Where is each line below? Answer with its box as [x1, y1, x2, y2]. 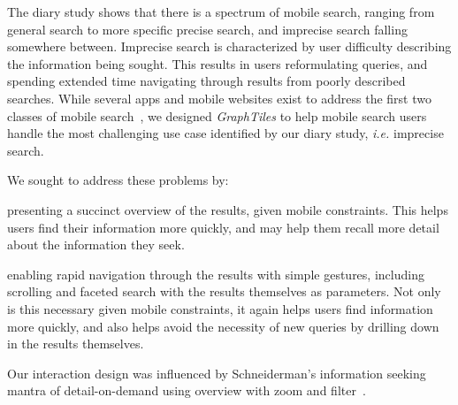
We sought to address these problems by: [7, 171, 229, 189]
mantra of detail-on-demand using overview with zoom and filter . [7, 381, 366, 400]
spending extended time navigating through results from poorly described [7, 72, 406, 90]
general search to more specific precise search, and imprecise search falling [7, 19, 408, 38]
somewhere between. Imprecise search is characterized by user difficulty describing [7, 37, 452, 56]
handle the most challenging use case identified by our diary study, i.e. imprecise [7, 124, 444, 142]
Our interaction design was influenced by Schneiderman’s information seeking [7, 363, 426, 382]
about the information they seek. [7, 235, 185, 254]
